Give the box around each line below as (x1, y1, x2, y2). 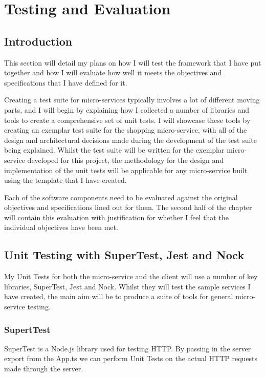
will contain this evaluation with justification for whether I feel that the (4, 212, 229, 222)
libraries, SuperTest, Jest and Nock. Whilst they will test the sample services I (4, 281, 251, 291)
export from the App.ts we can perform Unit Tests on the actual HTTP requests (4, 353, 258, 364)
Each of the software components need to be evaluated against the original (4, 192, 238, 202)
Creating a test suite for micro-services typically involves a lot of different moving (4, 94, 260, 105)
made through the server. (4, 363, 83, 374)
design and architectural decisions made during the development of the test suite (4, 134, 257, 145)
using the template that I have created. (4, 175, 127, 185)
